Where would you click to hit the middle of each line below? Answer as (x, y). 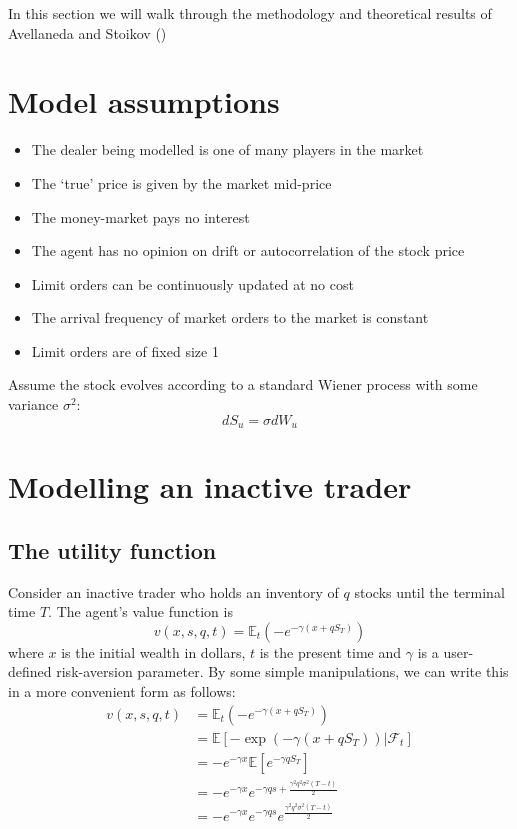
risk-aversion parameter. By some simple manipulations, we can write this (282, 671)
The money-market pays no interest (140, 216)
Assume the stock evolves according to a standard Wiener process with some (243, 384)
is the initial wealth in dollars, (153, 651)
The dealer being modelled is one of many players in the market (227, 149)
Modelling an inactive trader (210, 486)
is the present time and (330, 651)
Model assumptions (144, 101)
